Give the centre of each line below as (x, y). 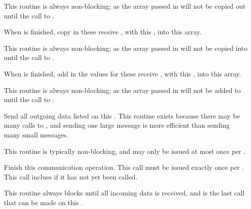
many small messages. (36, 134)
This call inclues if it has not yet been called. (71, 176)
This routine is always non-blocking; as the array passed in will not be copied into (126, 48)
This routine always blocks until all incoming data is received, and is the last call (124, 193)
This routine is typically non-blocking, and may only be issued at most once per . (125, 151)
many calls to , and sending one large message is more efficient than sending (117, 125)
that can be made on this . (44, 202)
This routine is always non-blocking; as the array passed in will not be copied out (125, 6)
